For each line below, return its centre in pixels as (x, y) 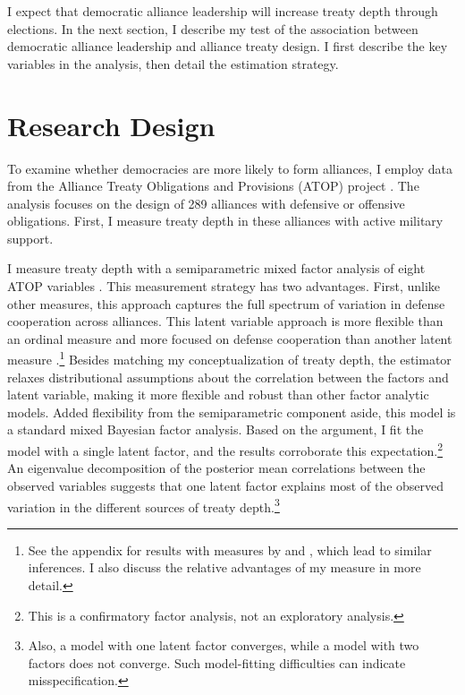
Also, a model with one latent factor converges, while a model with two (224, 645)
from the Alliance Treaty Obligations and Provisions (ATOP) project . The (213, 186)
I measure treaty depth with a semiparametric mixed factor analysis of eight (216, 268)
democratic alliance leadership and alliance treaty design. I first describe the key (228, 46)
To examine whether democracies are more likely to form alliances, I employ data (230, 168)
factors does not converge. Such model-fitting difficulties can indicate (217, 662)
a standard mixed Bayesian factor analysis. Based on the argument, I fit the (216, 429)
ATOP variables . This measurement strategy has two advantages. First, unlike (224, 286)
